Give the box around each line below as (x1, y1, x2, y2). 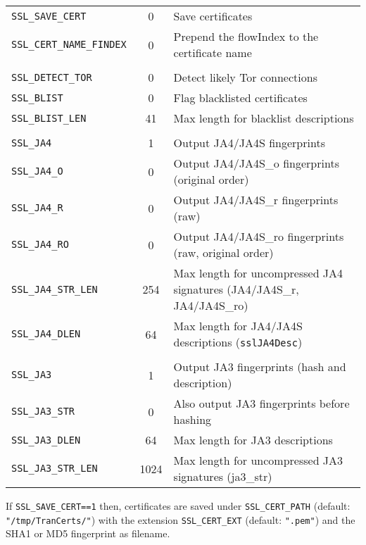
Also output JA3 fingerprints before (173, 395, 350, 411)
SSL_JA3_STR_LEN (11, 463, 98, 474)
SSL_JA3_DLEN (11, 434, 81, 446)
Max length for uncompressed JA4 (173, 265, 343, 281)
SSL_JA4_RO (11, 239, 69, 250)
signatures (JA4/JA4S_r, (173, 281, 299, 297)
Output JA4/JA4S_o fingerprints (173, 155, 339, 171)
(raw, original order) (173, 244, 274, 261)
